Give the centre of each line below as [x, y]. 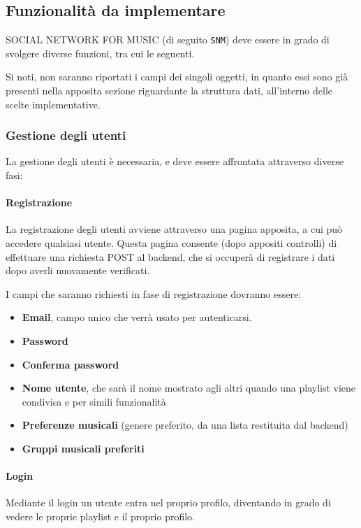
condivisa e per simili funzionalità [94, 401]
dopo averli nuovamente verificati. [78, 270]
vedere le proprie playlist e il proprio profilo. [101, 516]
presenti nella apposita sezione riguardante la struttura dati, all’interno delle [169, 91]
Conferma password [71, 364]
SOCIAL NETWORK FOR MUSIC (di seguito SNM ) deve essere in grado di [168, 40]
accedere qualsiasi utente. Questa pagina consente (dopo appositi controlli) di [171, 243]
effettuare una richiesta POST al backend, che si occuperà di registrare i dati [170, 256]
